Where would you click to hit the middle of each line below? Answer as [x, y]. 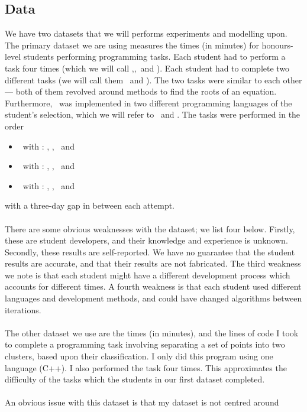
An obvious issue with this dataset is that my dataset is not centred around [142, 402]
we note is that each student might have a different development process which [148, 275]
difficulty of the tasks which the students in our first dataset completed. [135, 379]
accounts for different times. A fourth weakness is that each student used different [153, 286]
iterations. [23, 309]
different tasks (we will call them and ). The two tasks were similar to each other [153, 80]
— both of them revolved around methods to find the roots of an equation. [141, 91]
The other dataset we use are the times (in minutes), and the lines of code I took [152, 332]
